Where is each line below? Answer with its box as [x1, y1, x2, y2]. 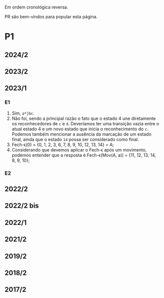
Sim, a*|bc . [11, 110, 35, 116]
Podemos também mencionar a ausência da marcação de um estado [11, 131, 152, 137]
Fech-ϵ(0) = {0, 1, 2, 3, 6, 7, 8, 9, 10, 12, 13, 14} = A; [11, 142, 114, 148]
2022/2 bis [4, 202, 39, 210]
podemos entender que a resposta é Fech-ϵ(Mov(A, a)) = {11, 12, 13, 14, [11, 152, 156, 158]
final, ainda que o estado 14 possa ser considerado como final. [11, 136, 139, 142]
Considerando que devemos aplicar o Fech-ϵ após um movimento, [11, 147, 147, 152]
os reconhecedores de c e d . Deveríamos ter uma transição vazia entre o [11, 120, 160, 126]
